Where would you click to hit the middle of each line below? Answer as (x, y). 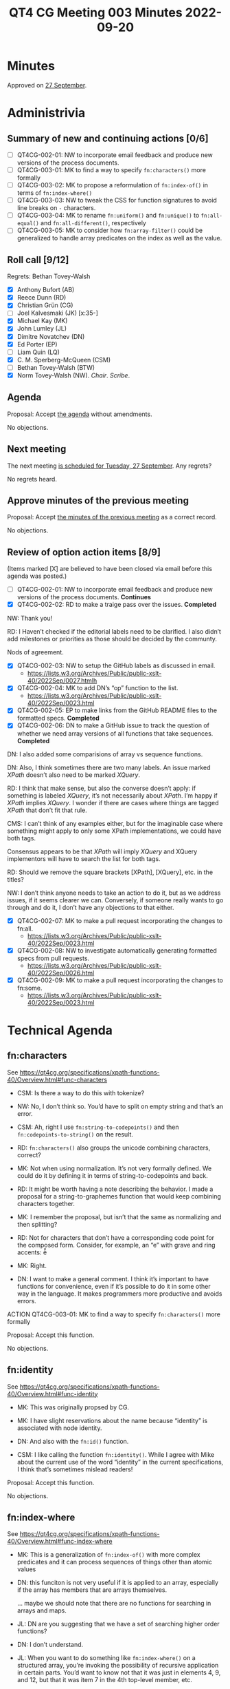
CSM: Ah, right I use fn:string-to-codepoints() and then (98, 1127)
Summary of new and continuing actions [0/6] (108, 138)
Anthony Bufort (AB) (46, 290)
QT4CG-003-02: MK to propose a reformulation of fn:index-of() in (112, 185)
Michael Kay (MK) (42, 321)
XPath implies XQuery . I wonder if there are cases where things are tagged (113, 802)
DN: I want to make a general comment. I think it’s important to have (113, 1278)
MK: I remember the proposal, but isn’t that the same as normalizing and (119, 1216)
